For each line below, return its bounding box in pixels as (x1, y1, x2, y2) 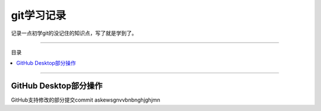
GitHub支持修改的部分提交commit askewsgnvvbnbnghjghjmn (11, 96, 160, 103)
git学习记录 (11, 9, 67, 22)
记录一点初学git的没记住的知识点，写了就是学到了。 (11, 30, 137, 37)
